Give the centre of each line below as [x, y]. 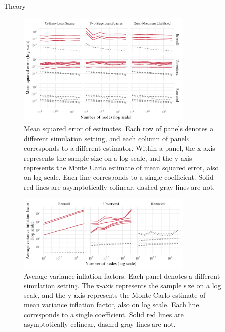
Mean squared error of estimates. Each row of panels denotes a [119, 129]
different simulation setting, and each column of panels [107, 138]
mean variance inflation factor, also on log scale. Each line [112, 305]
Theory [15, 6]
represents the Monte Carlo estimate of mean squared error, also [121, 167]
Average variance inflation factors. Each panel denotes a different [122, 275]
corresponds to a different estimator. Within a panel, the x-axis [119, 148]
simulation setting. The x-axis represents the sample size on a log [122, 285]
